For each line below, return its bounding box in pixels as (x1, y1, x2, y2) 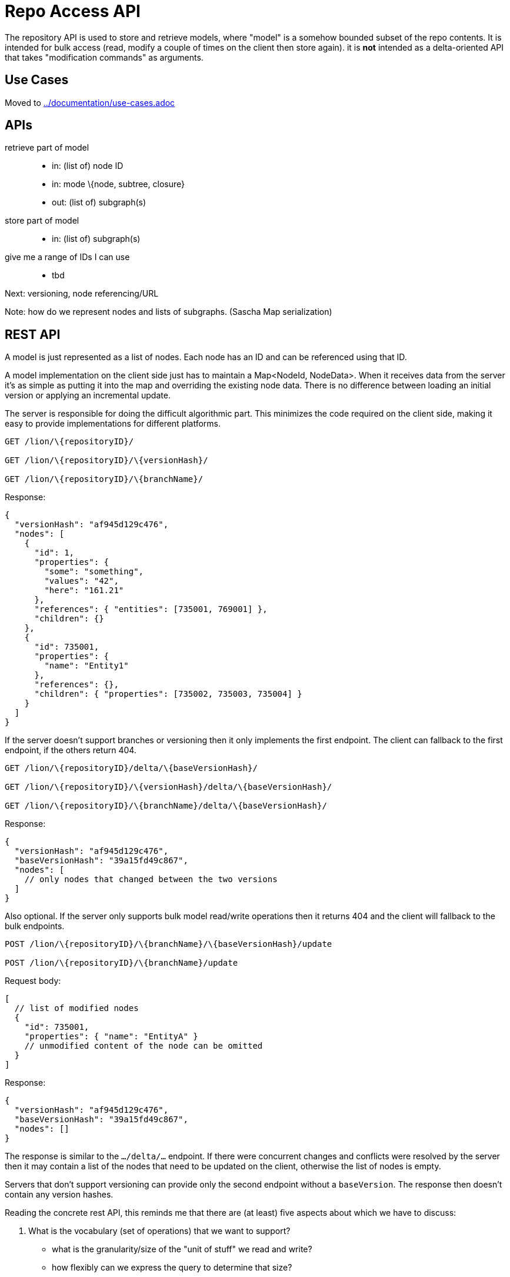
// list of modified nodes (14, 1003, 139, 1013)
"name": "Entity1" (44, 661, 129, 671)
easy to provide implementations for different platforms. (5, 418, 221, 429)
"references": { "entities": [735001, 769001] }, (34, 604, 268, 614)
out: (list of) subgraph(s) (52, 197, 146, 208)
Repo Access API (5, 1, 141, 21)
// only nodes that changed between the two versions (24, 874, 278, 884)
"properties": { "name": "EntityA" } (24, 1032, 198, 1042)
